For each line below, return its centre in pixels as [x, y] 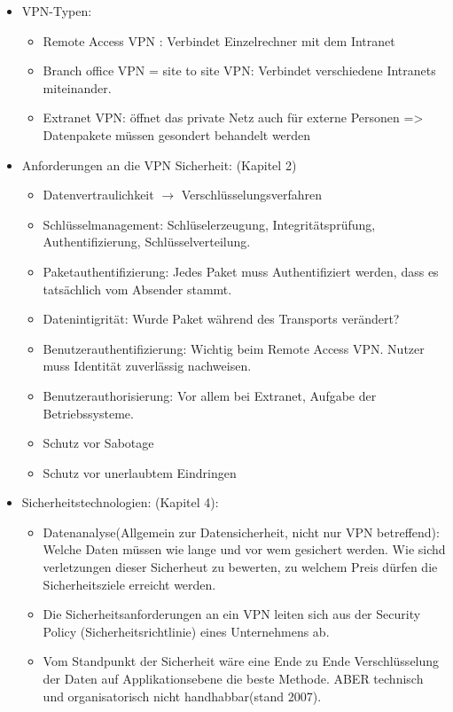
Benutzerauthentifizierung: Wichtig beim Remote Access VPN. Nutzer [234, 348]
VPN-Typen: [57, 11]
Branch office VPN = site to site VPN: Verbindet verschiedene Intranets [239, 70]
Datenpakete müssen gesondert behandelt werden [177, 134]
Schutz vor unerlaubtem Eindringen [140, 472]
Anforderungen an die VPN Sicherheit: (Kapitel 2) [159, 164]
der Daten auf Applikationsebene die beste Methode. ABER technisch [233, 679]
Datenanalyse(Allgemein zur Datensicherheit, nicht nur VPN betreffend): [241, 532]
